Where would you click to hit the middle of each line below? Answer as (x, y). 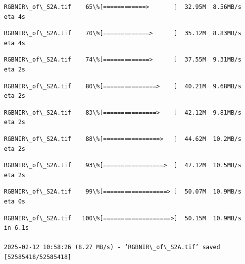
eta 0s (15, 201)
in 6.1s (17, 228)
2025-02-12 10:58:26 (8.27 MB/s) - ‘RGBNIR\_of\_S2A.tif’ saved (112, 247)
